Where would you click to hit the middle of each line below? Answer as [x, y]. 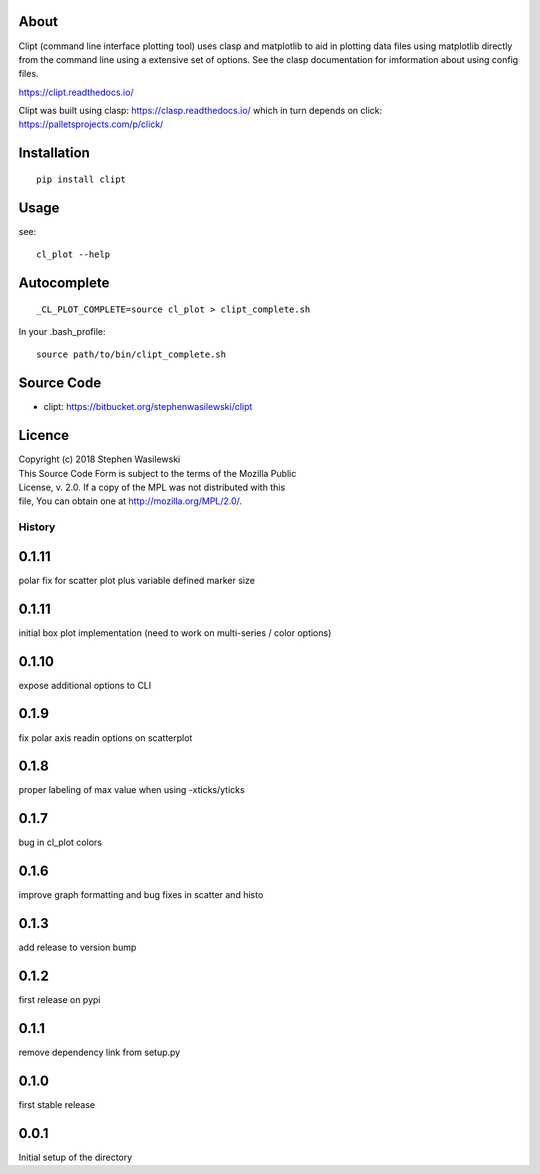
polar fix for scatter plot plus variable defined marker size [136, 580]
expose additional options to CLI [85, 685]
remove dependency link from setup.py [99, 1052]
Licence [44, 435]
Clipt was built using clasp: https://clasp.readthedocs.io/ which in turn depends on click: [200, 111]
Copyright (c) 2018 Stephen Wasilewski [99, 459]
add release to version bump [77, 947]
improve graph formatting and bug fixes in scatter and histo [141, 895]
